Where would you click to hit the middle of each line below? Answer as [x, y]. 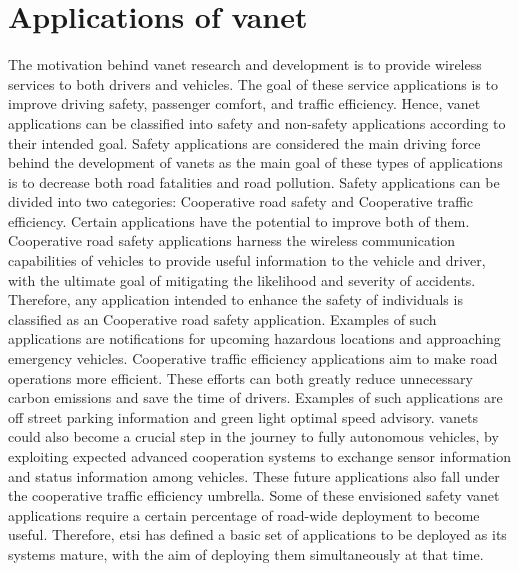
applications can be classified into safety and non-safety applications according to [257, 122]
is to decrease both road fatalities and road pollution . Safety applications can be [254, 181]
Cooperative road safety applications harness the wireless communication [232, 240]
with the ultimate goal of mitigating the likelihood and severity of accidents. [242, 279]
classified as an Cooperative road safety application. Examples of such [222, 318]
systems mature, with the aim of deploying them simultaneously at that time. [246, 553]
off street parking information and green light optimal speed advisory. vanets [243, 416]
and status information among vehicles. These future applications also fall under [254, 475]
